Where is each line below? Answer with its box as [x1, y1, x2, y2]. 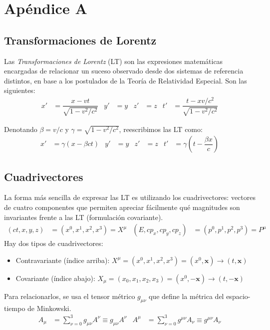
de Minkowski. [27, 302, 71, 313]
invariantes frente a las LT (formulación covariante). [4, 211, 163, 222]
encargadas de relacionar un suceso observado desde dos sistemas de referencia [4, 65, 244, 76]
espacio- [226, 290, 251, 301]
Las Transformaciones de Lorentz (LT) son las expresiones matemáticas [4, 55, 223, 66]
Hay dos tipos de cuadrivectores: [4, 238, 103, 248]
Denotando [4, 123, 37, 134]
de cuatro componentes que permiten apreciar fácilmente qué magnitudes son [4, 202, 240, 212]
